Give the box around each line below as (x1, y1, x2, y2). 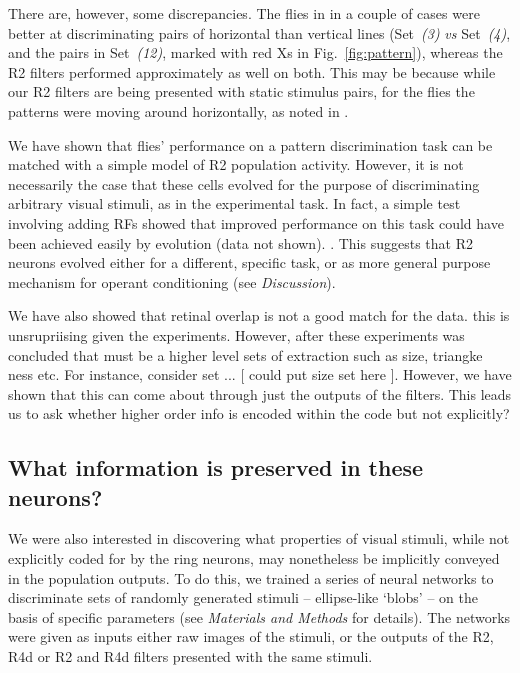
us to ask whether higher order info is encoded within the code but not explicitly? (8, 403, 510, 424)
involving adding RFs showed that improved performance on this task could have (8, 212, 504, 233)
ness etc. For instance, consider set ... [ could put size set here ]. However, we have (8, 364, 512, 385)
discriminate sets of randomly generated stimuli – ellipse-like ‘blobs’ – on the (8, 587, 478, 608)
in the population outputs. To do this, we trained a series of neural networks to (8, 567, 494, 588)
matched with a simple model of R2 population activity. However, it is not (8, 154, 464, 175)
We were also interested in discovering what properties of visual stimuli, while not (8, 528, 510, 549)
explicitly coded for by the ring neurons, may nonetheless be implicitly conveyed (8, 548, 500, 569)
